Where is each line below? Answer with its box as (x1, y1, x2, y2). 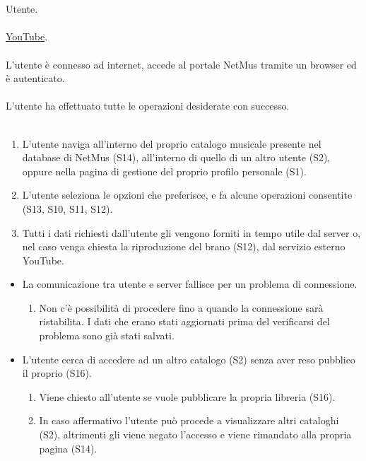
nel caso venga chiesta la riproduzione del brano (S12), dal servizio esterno (22, 239, 346, 254)
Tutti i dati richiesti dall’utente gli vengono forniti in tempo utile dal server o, (22, 225, 361, 240)
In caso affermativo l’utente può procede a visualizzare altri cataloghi (39, 413, 339, 428)
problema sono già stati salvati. (39, 328, 175, 343)
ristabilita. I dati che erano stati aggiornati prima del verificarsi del (39, 314, 330, 329)
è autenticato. (6, 71, 65, 86)
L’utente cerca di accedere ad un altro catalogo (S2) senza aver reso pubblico (22, 351, 355, 366)
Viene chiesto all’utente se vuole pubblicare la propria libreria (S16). (39, 389, 336, 404)
